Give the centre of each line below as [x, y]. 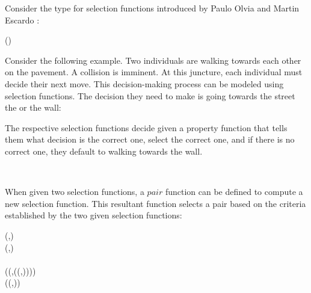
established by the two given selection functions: [94, 215]
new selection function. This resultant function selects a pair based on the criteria [155, 203]
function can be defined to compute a [234, 192]
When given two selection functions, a [75, 192]
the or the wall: [33, 107]
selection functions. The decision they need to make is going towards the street [150, 95]
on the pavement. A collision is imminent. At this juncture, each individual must [154, 72]
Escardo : [22, 20]
